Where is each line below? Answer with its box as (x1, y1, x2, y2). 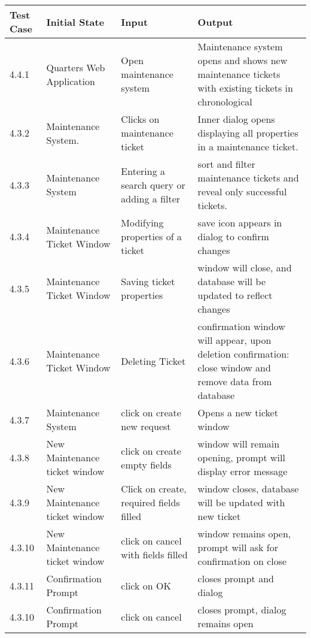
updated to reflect (197, 288, 273, 302)
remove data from (197, 374, 272, 388)
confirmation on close (197, 554, 287, 568)
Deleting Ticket (121, 353, 186, 368)
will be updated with (197, 495, 285, 509)
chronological (197, 95, 252, 108)
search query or (121, 177, 185, 192)
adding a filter (121, 191, 181, 205)
